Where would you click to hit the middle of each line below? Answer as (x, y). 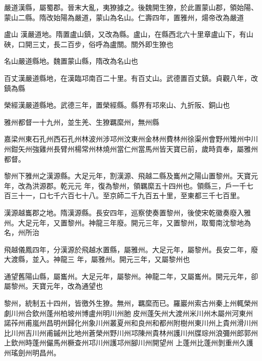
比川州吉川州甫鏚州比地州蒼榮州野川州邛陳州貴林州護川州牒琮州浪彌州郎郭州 (131, 332)
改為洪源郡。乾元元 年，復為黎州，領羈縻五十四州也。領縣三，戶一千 (132, 185)
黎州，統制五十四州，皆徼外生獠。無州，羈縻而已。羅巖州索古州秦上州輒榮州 (131, 303)
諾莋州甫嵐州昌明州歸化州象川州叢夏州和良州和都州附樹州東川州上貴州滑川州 (131, 323)
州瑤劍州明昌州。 (32, 353)
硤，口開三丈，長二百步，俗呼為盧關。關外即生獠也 (89, 44)
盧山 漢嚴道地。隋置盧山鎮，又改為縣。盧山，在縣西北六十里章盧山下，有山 (129, 34)
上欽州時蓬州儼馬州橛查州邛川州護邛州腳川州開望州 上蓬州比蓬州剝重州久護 (129, 343)
